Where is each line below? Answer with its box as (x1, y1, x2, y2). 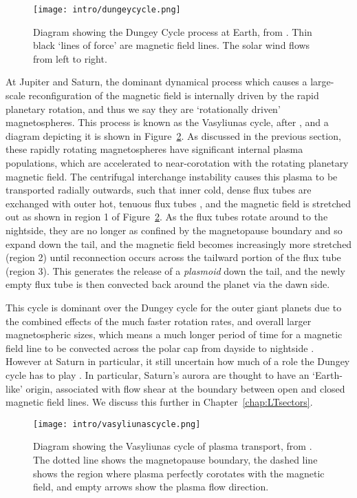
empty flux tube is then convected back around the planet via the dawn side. (6, 277, 330, 291)
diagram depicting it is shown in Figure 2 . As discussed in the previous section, (6, 128, 341, 143)
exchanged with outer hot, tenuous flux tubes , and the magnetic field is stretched (6, 196, 351, 210)
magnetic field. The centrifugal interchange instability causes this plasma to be (6, 169, 338, 183)
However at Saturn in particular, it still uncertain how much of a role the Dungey (6, 354, 350, 369)
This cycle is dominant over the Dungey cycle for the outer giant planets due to (6, 300, 342, 314)
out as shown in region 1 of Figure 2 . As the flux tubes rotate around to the (6, 209, 328, 224)
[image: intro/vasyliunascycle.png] (33, 419, 201, 429)
